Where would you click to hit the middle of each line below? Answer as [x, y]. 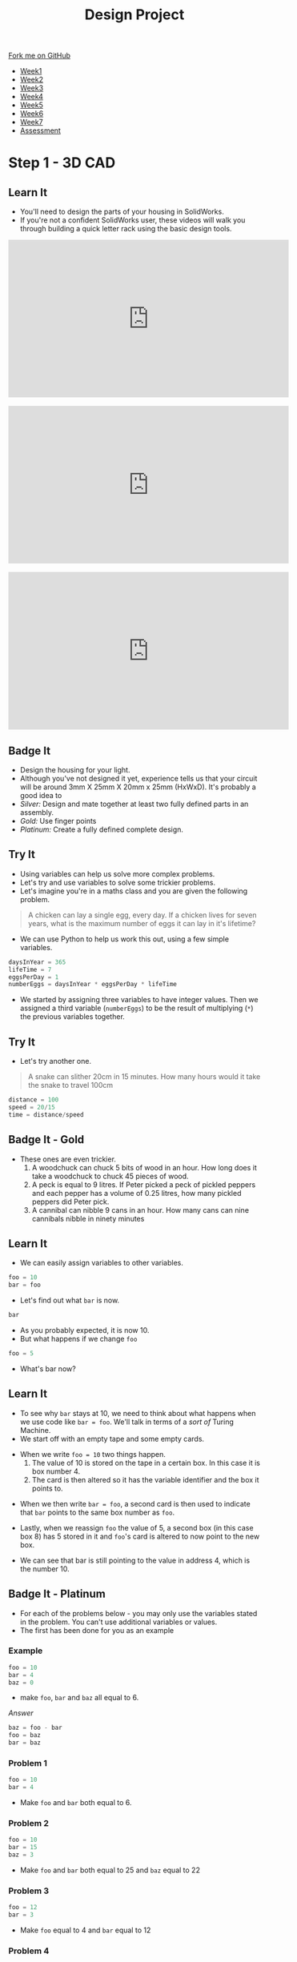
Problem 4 [29, 1951]
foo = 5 [21, 1354]
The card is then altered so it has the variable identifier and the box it [145, 1479]
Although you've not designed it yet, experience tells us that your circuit [138, 778]
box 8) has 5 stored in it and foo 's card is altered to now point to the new [140, 1536]
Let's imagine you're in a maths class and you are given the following [134, 891]
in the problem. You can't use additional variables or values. [118, 1622]
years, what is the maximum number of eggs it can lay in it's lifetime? [142, 923]
